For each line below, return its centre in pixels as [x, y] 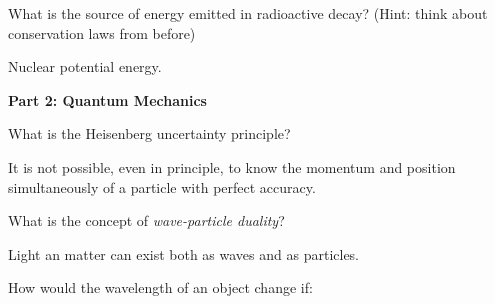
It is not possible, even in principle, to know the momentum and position [232, 166]
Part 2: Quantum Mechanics [107, 99]
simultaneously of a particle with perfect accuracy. [162, 186]
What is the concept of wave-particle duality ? [146, 220]
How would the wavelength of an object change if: [160, 287]
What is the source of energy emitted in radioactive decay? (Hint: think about [248, 13]
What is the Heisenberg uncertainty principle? [149, 133]
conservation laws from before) [102, 32]
